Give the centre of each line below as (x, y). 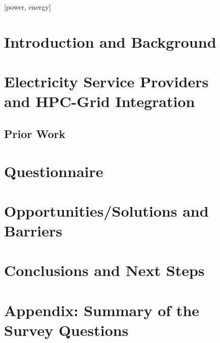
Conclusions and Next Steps (104, 270)
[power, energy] (28, 7)
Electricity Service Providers (106, 81)
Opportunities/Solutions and (106, 210)
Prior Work (35, 133)
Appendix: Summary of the (102, 310)
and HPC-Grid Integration (100, 101)
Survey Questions (66, 330)
